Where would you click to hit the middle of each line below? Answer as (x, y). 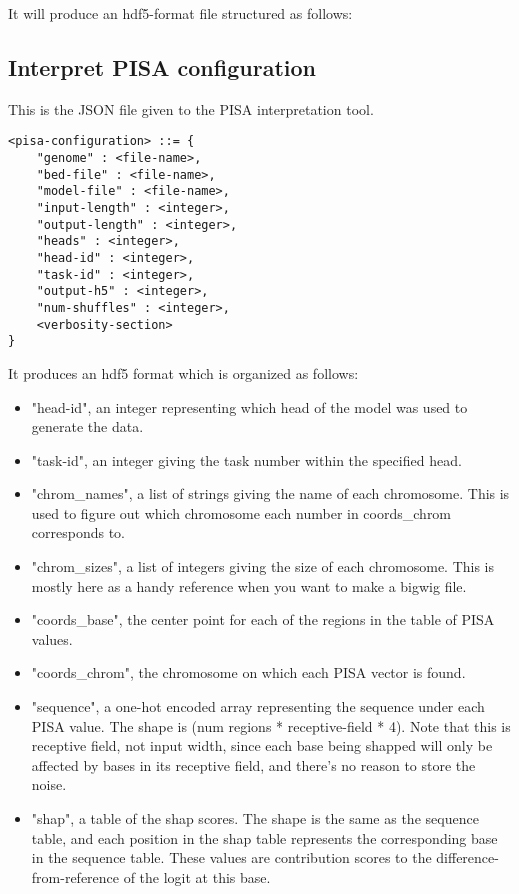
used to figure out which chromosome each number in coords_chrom (241, 512)
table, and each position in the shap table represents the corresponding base (264, 837)
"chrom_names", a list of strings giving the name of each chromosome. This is (270, 493)
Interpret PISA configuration (162, 66)
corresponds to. (78, 532)
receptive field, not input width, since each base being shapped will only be (262, 745)
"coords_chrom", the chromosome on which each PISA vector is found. (248, 672)
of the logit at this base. (197, 876)
